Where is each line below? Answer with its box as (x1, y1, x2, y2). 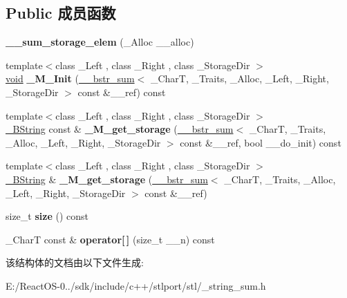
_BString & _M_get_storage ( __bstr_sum (6, 171, 208, 186)
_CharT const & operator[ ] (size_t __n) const (6, 232, 215, 246)
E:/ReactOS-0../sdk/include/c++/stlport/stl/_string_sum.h (6, 278, 266, 292)
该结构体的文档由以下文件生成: (6, 255, 144, 270)
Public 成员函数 (6, 2, 116, 24)
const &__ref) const (77, 84, 166, 99)
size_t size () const (6, 209, 88, 223)
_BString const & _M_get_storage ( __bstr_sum (6, 122, 234, 136)
